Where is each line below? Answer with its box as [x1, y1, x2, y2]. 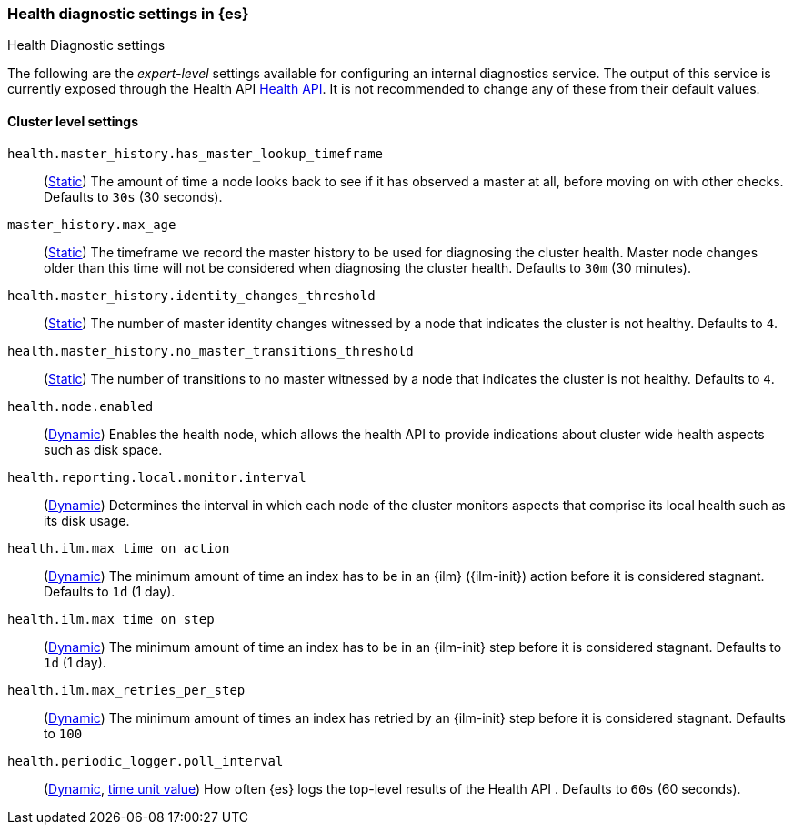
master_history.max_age [7, 216, 176, 232]
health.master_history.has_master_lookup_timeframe [7, 145, 384, 161]
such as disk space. [44, 441, 163, 457]
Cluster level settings [7, 113, 139, 129]
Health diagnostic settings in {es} [7, 5, 249, 23]
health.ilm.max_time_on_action [7, 540, 230, 556]
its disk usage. [44, 512, 130, 528]
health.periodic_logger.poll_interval [7, 753, 284, 768]
